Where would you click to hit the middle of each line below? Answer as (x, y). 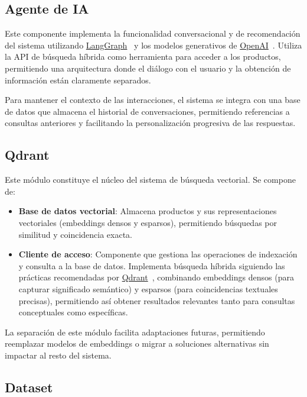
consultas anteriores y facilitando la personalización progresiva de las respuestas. (150, 123)
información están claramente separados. (78, 80)
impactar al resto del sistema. (58, 355)
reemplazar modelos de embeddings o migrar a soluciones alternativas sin (137, 343)
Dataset (29, 387)
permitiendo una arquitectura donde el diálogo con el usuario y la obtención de (148, 68)
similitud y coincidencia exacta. (75, 234)
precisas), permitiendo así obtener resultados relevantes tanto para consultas (157, 300)
